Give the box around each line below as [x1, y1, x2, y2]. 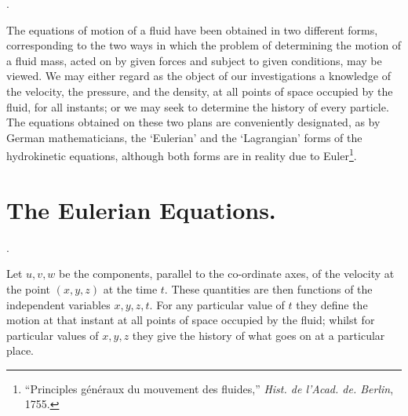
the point [6, 280, 51, 297]
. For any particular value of [149, 296, 285, 312]
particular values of [6, 327, 99, 343]
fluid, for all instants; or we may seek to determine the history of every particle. [6, 98, 389, 115]
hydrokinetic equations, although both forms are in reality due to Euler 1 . [6, 145, 357, 163]
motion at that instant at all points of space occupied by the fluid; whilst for [6, 312, 375, 328]
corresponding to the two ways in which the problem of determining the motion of [6, 37, 402, 53]
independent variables [6, 296, 111, 312]
